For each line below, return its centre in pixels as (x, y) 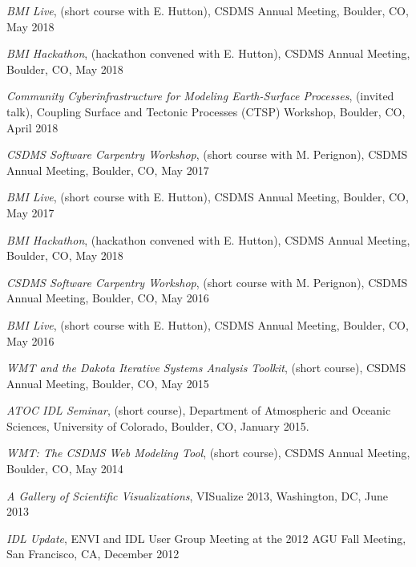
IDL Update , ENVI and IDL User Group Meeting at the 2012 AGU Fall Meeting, (206, 538)
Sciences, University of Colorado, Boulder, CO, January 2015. (158, 425)
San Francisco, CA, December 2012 (93, 554)
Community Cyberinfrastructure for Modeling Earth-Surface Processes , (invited (200, 96)
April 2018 (32, 127)
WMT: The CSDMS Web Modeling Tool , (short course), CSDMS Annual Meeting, (208, 453)
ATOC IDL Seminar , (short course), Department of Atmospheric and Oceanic (199, 410)
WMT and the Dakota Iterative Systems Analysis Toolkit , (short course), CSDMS (206, 368)
